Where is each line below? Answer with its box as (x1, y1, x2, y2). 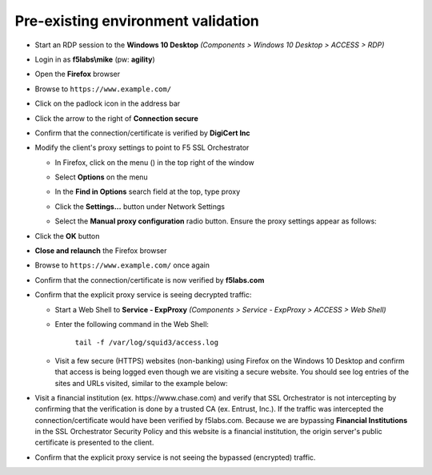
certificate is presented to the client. (34, 437, 154, 448)
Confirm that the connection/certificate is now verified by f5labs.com (34, 275, 265, 284)
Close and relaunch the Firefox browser (34, 246, 167, 256)
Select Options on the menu (54, 172, 148, 182)
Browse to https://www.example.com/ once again (34, 260, 210, 270)
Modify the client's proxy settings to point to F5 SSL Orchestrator (34, 143, 250, 152)
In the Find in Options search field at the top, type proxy (54, 187, 241, 196)
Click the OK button (34, 231, 100, 240)
